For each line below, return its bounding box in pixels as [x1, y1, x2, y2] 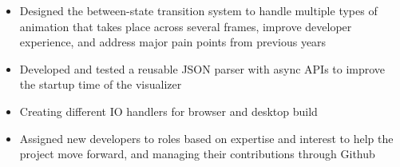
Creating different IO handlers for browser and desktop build [19, 102, 318, 119]
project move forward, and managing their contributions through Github [19, 145, 375, 162]
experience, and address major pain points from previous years [19, 34, 327, 50]
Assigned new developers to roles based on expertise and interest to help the [19, 129, 394, 146]
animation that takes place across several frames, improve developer [19, 18, 352, 34]
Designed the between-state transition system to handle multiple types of [19, 2, 378, 18]
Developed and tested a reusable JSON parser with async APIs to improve [19, 60, 386, 77]
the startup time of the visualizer [19, 76, 182, 93]
